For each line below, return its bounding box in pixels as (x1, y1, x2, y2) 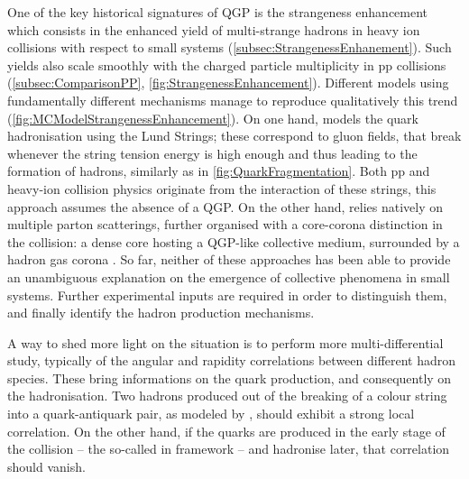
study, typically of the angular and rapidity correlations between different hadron (7, 351, 456, 370)
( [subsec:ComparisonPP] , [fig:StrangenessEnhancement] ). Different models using (7, 73, 449, 92)
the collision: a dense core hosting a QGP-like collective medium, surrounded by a (7, 232, 460, 251)
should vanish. (7, 456, 86, 475)
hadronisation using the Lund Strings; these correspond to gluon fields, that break (7, 126, 462, 145)
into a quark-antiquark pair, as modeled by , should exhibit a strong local (7, 404, 415, 423)
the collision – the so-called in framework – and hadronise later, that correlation (7, 439, 450, 458)
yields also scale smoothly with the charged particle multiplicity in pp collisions (7, 55, 446, 74)
